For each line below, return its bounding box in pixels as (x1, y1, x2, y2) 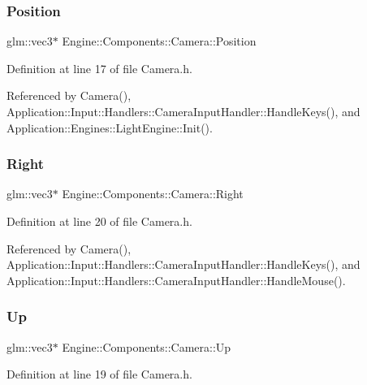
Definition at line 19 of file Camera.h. (6, 366, 192, 383)
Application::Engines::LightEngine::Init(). (6, 119, 213, 136)
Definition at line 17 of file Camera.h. (6, 59, 192, 76)
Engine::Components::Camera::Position (62, 32, 257, 50)
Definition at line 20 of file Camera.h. (6, 213, 192, 229)
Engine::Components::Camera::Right (62, 185, 244, 202)
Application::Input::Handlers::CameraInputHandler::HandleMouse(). (6, 271, 346, 288)
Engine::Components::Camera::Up (62, 338, 231, 355)
